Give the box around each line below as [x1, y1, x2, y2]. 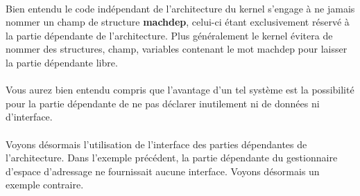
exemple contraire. [6, 177, 84, 192]
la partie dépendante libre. [6, 55, 118, 69]
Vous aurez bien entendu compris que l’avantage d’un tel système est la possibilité [6, 82, 354, 97]
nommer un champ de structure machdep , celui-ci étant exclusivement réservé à [6, 15, 350, 29]
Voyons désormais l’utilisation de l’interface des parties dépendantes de [6, 136, 307, 151]
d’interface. [6, 109, 53, 124]
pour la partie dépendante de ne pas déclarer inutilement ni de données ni [6, 96, 320, 110]
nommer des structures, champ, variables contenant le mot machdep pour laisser [6, 42, 348, 56]
